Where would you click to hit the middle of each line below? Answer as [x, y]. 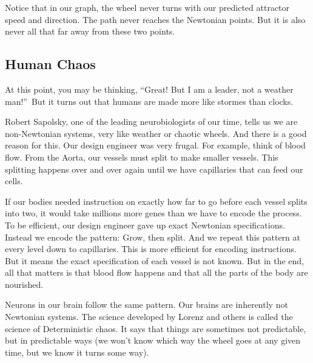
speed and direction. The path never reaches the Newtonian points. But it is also [155, 19]
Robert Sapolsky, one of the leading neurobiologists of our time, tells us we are [151, 122]
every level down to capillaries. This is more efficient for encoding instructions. [151, 249]
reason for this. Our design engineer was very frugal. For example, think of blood [155, 145]
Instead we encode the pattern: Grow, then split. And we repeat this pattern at [153, 237]
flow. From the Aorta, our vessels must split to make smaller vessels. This [142, 157]
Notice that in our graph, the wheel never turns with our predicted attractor [147, 7]
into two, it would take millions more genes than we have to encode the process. [153, 213]
